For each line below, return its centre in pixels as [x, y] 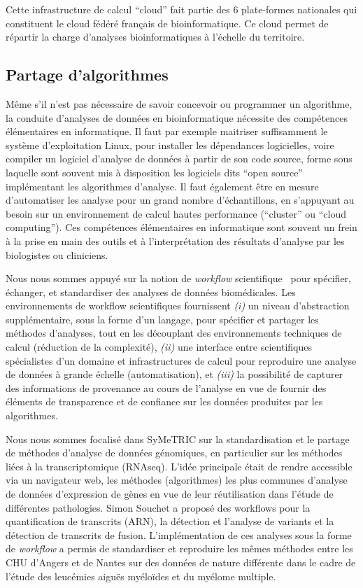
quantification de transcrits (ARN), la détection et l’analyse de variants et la [170, 521]
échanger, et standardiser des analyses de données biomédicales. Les [151, 292]
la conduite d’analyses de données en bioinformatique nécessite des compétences [177, 117]
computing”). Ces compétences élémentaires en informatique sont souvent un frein [181, 227]
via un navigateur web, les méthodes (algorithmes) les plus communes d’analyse [177, 480]
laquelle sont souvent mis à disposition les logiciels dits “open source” [154, 172]
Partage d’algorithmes [87, 75]
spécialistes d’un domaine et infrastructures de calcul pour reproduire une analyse [181, 360]
